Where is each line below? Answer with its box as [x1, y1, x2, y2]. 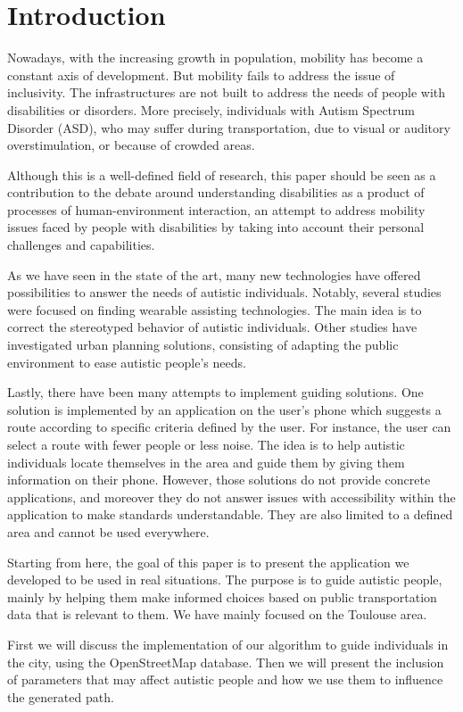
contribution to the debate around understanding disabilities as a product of [7, 183, 425, 202]
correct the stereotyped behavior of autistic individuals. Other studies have [7, 318, 418, 336]
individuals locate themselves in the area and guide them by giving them [7, 452, 405, 471]
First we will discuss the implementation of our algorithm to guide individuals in [7, 634, 449, 653]
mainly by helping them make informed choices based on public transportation [7, 587, 437, 606]
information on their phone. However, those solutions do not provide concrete [7, 470, 431, 489]
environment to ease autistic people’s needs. [7, 352, 246, 371]
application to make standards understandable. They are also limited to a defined [7, 505, 453, 524]
